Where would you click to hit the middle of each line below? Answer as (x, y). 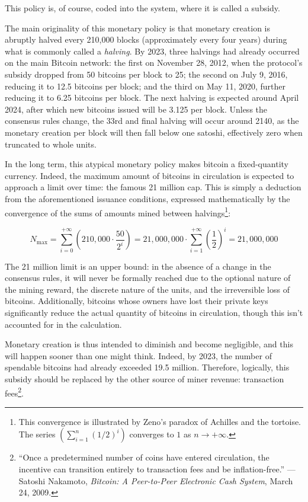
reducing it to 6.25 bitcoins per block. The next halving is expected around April (152, 97)
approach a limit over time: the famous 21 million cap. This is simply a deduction (153, 187)
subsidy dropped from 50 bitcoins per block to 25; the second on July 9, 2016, (146, 74)
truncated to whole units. (51, 144)
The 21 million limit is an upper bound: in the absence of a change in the (138, 266)
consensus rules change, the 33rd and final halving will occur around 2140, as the (152, 121)
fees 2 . (14, 392)
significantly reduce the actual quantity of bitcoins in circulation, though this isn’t (154, 312)
